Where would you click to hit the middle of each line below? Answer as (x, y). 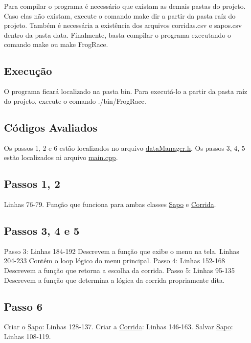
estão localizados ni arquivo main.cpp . (61, 157)
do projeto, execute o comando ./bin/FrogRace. (75, 101)
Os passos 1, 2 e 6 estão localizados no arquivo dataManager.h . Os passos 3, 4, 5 (125, 148)
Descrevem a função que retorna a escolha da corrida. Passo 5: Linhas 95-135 (119, 270)
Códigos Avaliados (51, 127)
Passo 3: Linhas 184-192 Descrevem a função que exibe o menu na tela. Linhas (122, 251)
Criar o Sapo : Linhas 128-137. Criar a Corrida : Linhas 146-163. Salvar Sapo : (118, 327)
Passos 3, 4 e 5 (42, 230)
